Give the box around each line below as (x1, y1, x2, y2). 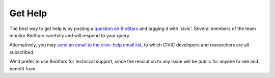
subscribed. (9, 49, 35, 55)
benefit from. (9, 65, 37, 71)
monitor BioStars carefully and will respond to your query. (9, 32, 131, 38)
